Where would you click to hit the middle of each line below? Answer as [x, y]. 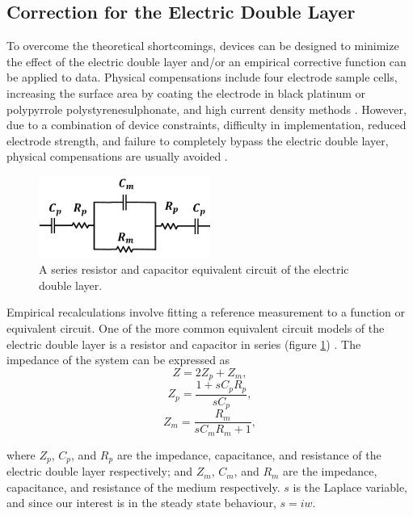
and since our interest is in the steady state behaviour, [141, 503]
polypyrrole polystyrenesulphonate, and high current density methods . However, [206, 109]
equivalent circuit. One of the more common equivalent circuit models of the [196, 328]
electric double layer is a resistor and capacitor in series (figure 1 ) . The [184, 344]
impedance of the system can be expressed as [118, 360]
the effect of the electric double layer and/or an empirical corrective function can [206, 61]
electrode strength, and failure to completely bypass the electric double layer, [198, 140]
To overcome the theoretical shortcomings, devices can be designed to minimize [203, 46]
